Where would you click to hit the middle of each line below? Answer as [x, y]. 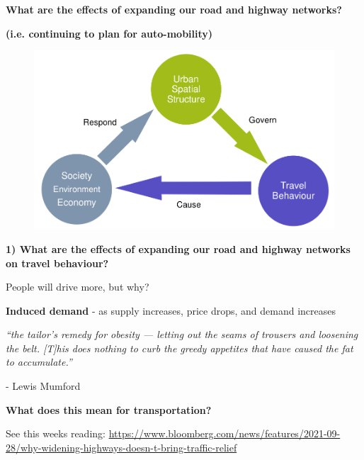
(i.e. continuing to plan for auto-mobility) [109, 33]
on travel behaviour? [57, 263]
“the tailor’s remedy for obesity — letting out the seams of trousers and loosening [182, 334]
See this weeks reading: [56, 433]
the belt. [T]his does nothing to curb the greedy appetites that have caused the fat [180, 348]
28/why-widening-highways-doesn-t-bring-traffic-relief [121, 447]
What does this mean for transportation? [109, 409]
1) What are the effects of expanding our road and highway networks [178, 248]
